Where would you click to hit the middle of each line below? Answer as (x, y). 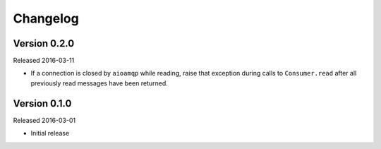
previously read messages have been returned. (99, 83)
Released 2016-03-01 (44, 120)
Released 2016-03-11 (44, 61)
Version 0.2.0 (44, 43)
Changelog (46, 18)
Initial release (50, 133)
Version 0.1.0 (42, 103)
